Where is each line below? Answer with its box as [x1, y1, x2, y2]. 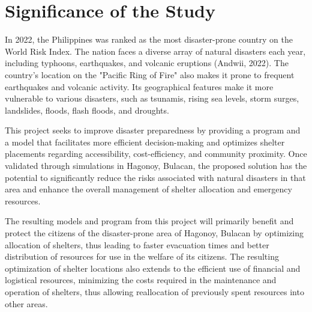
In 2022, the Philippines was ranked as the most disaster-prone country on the [5, 33, 293, 46]
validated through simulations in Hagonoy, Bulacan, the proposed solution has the [5, 159, 307, 172]
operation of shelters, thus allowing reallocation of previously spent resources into [5, 286, 304, 298]
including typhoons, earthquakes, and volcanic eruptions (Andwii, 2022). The [5, 57, 289, 69]
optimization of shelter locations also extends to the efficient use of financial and [5, 262, 301, 274]
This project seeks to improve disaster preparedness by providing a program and [5, 124, 301, 136]
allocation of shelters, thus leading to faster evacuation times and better [5, 238, 269, 251]
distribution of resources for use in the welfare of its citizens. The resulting [5, 250, 279, 263]
